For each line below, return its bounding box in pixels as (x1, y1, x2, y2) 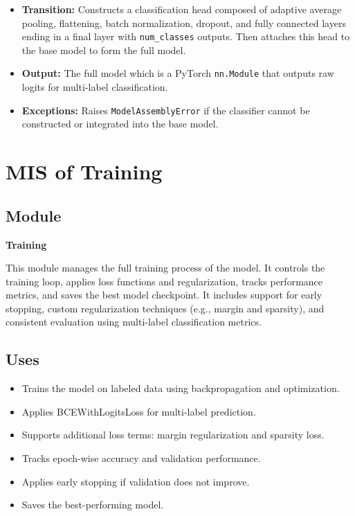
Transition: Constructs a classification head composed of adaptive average (21, 2, 342, 16)
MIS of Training (6, 157, 163, 186)
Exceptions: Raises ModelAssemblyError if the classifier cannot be (21, 103, 310, 117)
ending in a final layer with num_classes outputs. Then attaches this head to (21, 29, 350, 44)
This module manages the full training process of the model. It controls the (6, 260, 325, 275)
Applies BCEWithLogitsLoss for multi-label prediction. (21, 404, 256, 418)
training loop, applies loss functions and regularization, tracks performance (6, 274, 323, 288)
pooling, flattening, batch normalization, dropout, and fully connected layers (21, 15, 346, 30)
